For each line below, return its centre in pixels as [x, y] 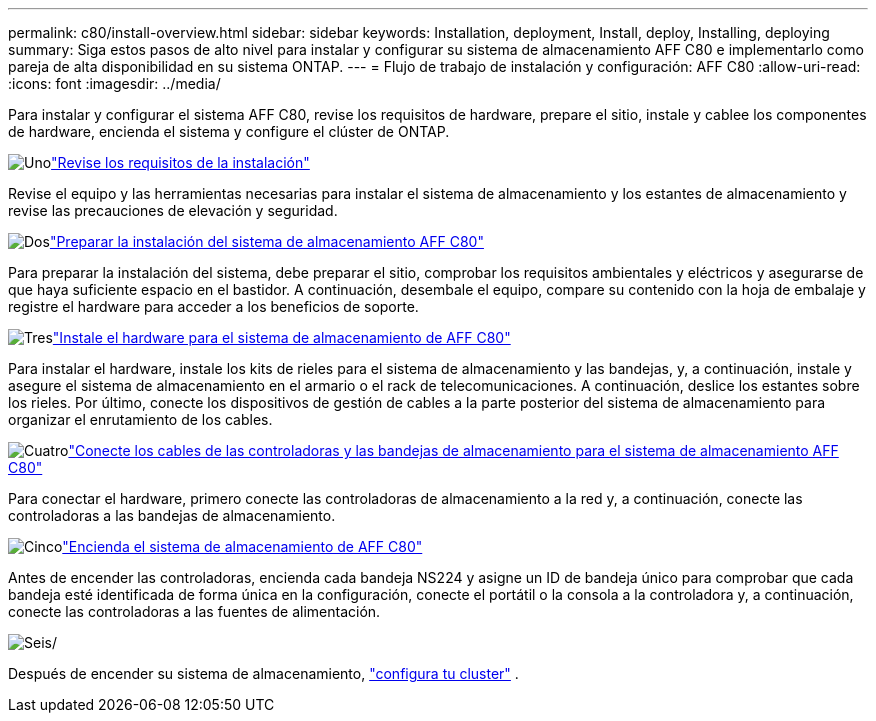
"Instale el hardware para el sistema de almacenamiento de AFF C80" [281, 337]
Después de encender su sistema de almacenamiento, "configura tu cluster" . [263, 673]
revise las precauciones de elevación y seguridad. [173, 210]
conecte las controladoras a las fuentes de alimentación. [194, 611]
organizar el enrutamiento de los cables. [140, 419]
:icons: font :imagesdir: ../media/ [114, 83]
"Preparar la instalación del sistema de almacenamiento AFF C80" [266, 241]
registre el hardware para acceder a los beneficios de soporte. [213, 306]
